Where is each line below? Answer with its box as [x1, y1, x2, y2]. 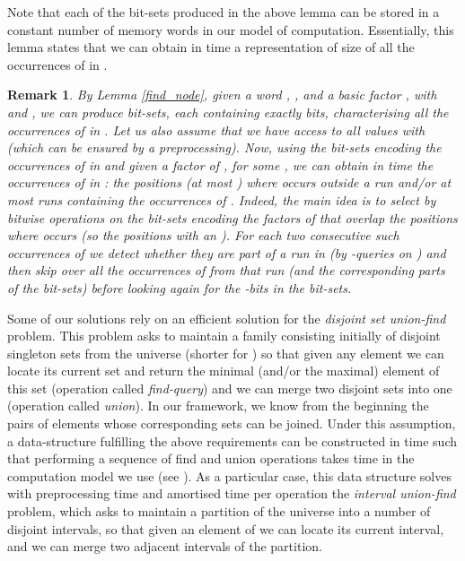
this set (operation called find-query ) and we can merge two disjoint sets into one [7, 378, 452, 397]
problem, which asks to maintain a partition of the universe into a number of [7, 502, 431, 521]
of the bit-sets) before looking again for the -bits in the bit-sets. [7, 278, 352, 297]
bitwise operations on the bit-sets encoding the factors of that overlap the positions [7, 208, 458, 227]
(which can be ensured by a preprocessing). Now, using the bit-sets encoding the [7, 138, 442, 157]
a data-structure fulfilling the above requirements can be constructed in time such [7, 431, 458, 450]
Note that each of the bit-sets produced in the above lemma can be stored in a [7, 3, 440, 21]
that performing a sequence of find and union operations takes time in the [7, 449, 415, 468]
